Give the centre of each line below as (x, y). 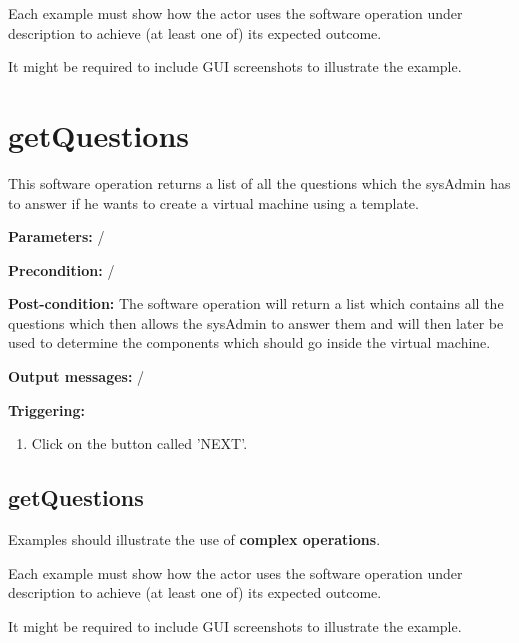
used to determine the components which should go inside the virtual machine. (249, 342)
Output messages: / (76, 376)
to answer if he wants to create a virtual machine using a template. (213, 202)
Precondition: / (61, 269)
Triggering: (46, 409)
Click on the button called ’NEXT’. (139, 443)
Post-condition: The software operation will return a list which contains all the (256, 303)
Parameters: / (56, 236)
